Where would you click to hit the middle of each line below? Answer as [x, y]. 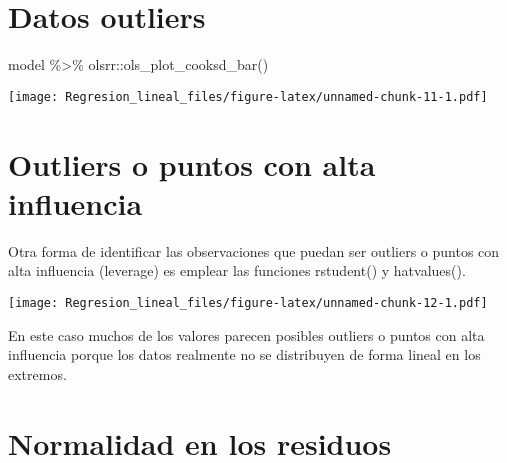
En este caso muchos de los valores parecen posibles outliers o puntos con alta [246, 334]
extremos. [37, 373]
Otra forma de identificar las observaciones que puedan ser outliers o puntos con [254, 250]
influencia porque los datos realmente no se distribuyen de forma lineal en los [244, 354]
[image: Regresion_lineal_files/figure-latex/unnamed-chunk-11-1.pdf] [248, 96]
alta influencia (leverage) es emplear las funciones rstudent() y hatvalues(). [237, 270]
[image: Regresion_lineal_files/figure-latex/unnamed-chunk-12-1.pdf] [248, 302]
